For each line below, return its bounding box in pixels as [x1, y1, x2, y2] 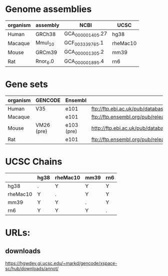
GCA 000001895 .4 [64, 58, 104, 66]
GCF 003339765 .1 [64, 39, 104, 47]
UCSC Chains [5, 156, 62, 167]
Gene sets [5, 79, 48, 90]
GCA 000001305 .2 [64, 49, 104, 56]
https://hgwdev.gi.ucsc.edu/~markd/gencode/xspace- [5, 260, 117, 266]
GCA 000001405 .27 [64, 30, 107, 38]
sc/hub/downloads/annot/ [5, 265, 59, 271]
